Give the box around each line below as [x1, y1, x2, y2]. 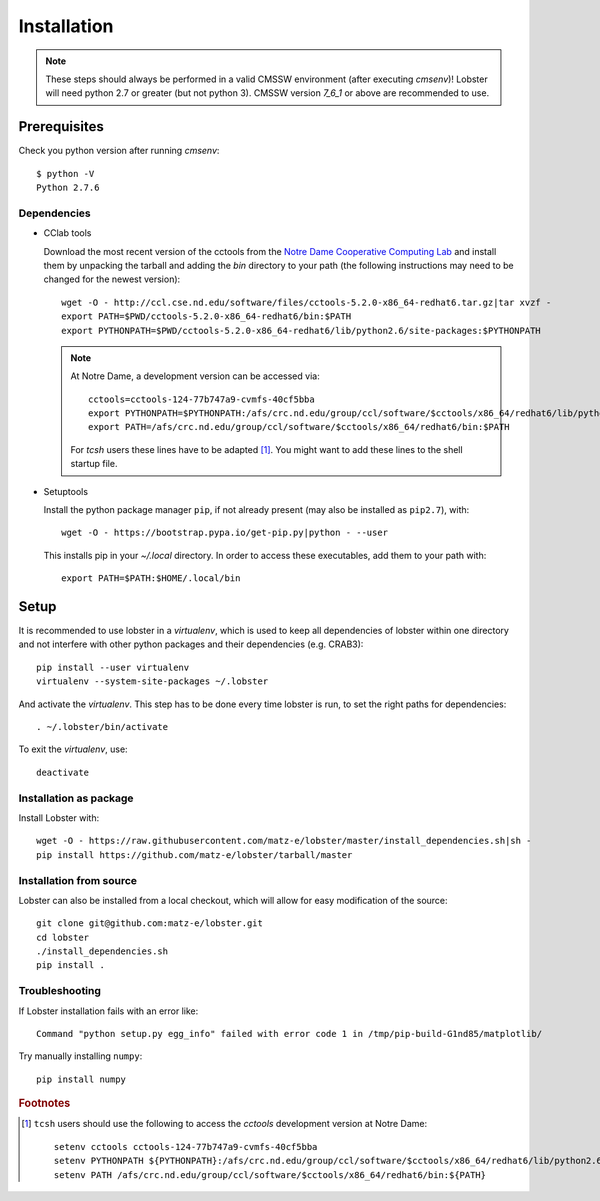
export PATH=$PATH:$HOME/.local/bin [61, 573, 241, 584]
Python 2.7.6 [36, 182, 100, 194]
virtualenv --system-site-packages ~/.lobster [36, 676, 269, 687]
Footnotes [18, 1096, 71, 1110]
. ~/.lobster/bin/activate [36, 721, 169, 733]
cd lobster [36, 931, 90, 943]
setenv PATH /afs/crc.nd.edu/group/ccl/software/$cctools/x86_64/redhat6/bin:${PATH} [53, 1169, 487, 1180]
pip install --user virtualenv [36, 661, 190, 673]
